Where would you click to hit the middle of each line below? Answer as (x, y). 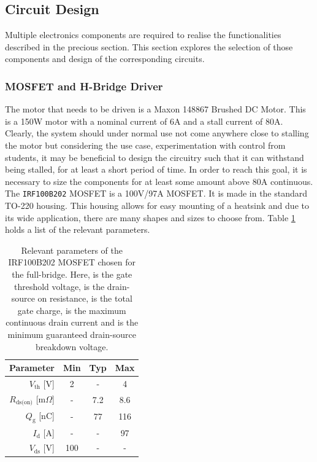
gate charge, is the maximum (72, 310)
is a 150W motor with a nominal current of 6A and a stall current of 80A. (144, 121)
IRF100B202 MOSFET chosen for (72, 262)
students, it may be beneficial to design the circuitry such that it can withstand (155, 157)
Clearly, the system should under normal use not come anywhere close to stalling (157, 133)
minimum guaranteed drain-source (72, 334)
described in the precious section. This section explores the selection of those (149, 46)
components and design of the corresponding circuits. (105, 59)
